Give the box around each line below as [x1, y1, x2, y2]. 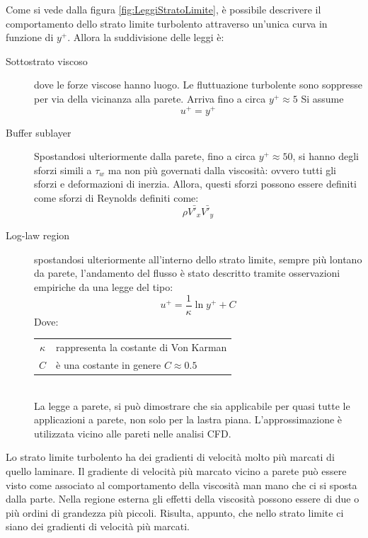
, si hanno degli [292, 149, 359, 164]
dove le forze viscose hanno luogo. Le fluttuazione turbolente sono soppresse [34, 77, 362, 92]
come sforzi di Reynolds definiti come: [34, 190, 199, 205]
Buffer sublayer [6, 125, 71, 139]
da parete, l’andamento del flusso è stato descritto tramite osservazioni [34, 265, 340, 280]
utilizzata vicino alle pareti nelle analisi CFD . [34, 425, 231, 440]
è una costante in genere [56, 357, 161, 372]
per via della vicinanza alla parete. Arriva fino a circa [34, 91, 266, 105]
